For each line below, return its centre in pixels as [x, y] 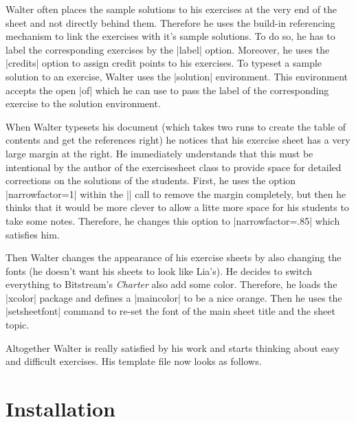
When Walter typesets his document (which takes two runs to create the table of [176, 126]
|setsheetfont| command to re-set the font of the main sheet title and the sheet [170, 311]
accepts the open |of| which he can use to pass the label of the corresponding [167, 90]
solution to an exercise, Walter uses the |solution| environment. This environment [177, 76]
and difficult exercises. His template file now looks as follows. [134, 361]
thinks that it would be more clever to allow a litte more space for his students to [177, 207]
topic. [18, 325]
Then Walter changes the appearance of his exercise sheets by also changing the [174, 257]
